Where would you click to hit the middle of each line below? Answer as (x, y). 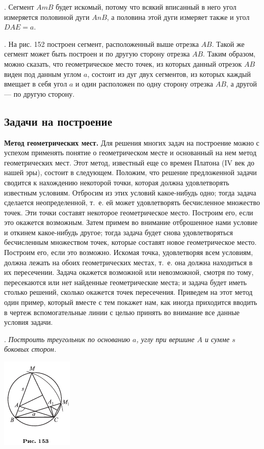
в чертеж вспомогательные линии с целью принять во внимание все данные (122, 312)
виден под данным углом (43, 74)
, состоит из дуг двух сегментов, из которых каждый (169, 74)
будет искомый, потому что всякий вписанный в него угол (146, 7)
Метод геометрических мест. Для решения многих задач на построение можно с (132, 142)
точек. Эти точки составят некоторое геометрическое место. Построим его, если (129, 212)
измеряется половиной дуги (47, 17)
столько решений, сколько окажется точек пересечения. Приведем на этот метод (128, 292)
